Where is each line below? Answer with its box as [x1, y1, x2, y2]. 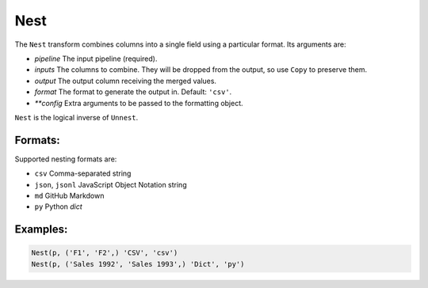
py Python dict [34, 202, 82, 211]
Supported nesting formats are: [14, 154, 117, 164]
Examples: [14, 222, 68, 237]
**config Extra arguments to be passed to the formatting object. [34, 98, 243, 108]
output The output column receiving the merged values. [34, 76, 217, 85]
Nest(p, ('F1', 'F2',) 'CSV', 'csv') [31, 248, 178, 257]
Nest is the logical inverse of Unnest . [14, 112, 139, 122]
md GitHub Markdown [34, 191, 105, 200]
